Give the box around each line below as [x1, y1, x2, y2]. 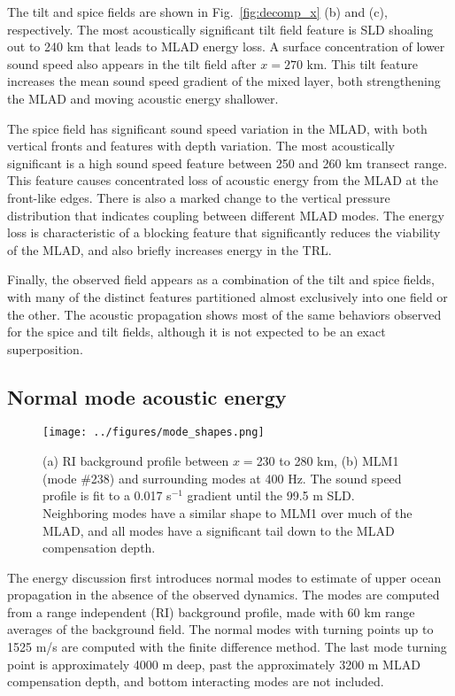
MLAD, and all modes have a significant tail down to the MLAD [42, 521, 395, 539]
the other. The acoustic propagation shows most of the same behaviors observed [7, 305, 442, 323]
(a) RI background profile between [42, 452, 229, 470]
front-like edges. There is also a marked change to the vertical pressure [7, 188, 390, 206]
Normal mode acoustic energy [7, 383, 287, 410]
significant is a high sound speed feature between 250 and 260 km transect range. [7, 153, 448, 172]
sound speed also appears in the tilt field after [7, 54, 257, 73]
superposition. [7, 339, 83, 358]
